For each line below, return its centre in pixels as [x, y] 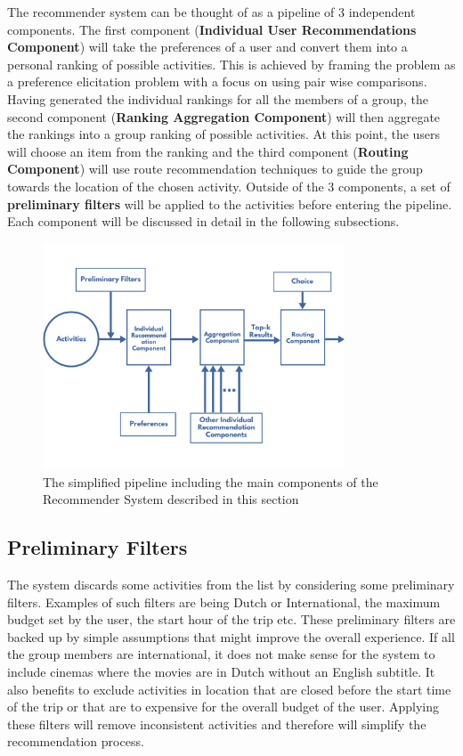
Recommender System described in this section [171, 499]
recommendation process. [76, 741]
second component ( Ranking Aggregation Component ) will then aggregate [224, 116]
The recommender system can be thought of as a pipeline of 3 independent [211, 12]
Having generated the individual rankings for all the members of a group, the [218, 98]
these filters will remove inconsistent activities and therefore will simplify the [217, 723]
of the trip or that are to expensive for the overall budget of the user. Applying [223, 707]
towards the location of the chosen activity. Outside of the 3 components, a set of [229, 186]
